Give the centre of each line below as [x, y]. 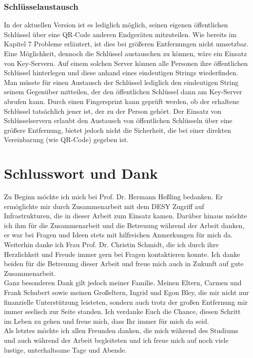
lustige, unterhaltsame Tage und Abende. [66, 349]
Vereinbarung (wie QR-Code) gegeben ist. [66, 139]
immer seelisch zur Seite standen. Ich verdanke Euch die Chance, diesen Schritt [122, 311]
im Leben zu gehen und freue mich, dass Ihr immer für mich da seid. [107, 321]
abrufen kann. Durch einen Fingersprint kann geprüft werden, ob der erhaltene [122, 101]
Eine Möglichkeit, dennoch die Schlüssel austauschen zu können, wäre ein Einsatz [126, 53]
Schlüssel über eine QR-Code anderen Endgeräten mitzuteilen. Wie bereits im [120, 34]
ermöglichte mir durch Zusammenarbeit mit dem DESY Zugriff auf [104, 206]
